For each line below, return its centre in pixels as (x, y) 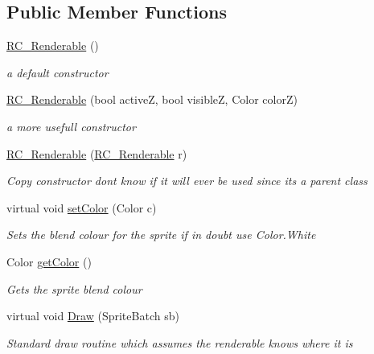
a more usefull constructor (71, 126)
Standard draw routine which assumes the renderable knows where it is (180, 342)
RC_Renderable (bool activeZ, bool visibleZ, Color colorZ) (152, 99)
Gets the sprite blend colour (74, 288)
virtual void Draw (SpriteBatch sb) (93, 316)
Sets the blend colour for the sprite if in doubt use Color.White (161, 235)
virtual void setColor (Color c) (82, 207)
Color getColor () (49, 261)
